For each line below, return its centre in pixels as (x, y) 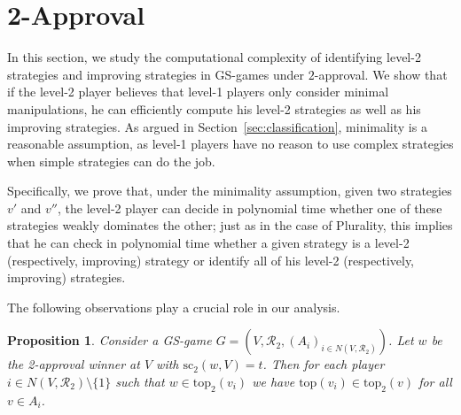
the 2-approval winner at (74, 364)
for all (435, 382)
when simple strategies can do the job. (111, 161)
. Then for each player (324, 364)
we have (273, 382)
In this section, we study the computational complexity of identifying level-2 (214, 57)
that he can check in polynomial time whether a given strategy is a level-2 (208, 243)
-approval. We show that (381, 74)
